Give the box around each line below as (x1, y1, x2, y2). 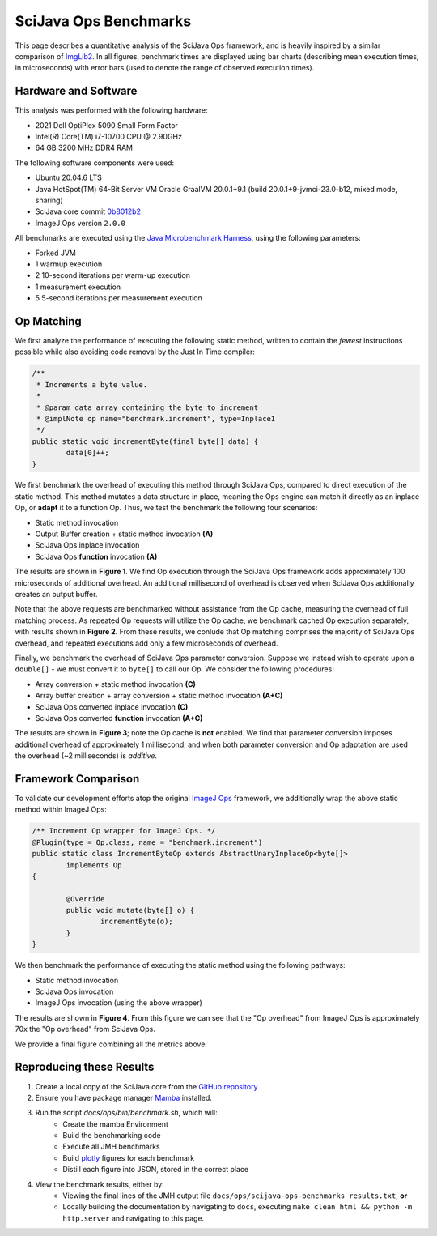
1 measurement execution (35, 282, 121, 292)
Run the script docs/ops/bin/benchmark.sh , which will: (35, 1108, 218, 1118)
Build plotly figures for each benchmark (62, 1153, 195, 1162)
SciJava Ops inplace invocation (35, 540, 140, 550)
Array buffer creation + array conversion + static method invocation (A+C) (35, 691, 283, 701)
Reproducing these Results (15, 1060, 155, 1074)
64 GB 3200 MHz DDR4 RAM (35, 143, 134, 153)
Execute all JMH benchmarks (62, 1142, 161, 1152)
